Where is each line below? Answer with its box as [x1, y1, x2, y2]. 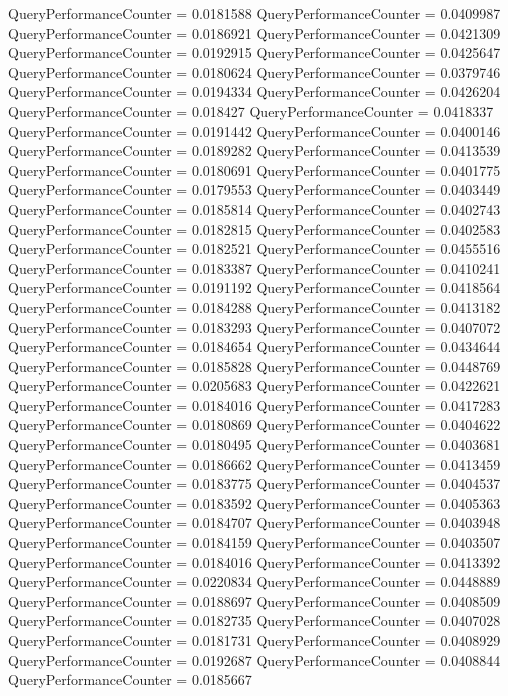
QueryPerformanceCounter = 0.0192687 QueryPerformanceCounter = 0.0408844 [8, 649, 501, 670]
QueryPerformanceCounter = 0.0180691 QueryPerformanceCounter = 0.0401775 [8, 159, 501, 180]
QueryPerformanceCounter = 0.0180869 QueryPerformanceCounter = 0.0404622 [8, 414, 501, 435]
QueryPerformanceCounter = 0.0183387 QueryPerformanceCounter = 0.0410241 [8, 257, 501, 278]
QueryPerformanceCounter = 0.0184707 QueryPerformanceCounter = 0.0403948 [8, 512, 501, 533]
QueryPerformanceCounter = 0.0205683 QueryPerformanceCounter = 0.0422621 [8, 375, 501, 396]
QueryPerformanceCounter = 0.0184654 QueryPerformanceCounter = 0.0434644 [8, 336, 501, 357]
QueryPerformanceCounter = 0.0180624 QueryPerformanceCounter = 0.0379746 [8, 61, 501, 82]
